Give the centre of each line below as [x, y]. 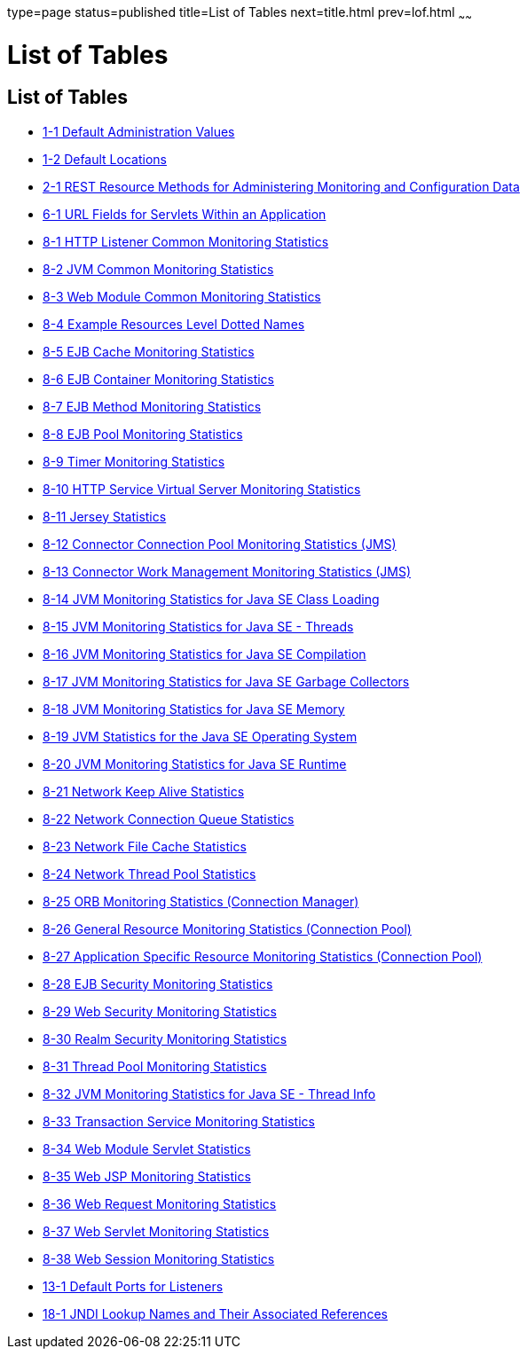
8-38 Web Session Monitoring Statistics [159, 1258]
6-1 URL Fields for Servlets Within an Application [185, 214]
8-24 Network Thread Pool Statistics [149, 874]
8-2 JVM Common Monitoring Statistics [158, 269]
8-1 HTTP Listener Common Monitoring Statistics [186, 241]
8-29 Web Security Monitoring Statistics [160, 1011]
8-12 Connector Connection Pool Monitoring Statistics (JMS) [220, 544]
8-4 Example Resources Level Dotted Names [174, 324]
